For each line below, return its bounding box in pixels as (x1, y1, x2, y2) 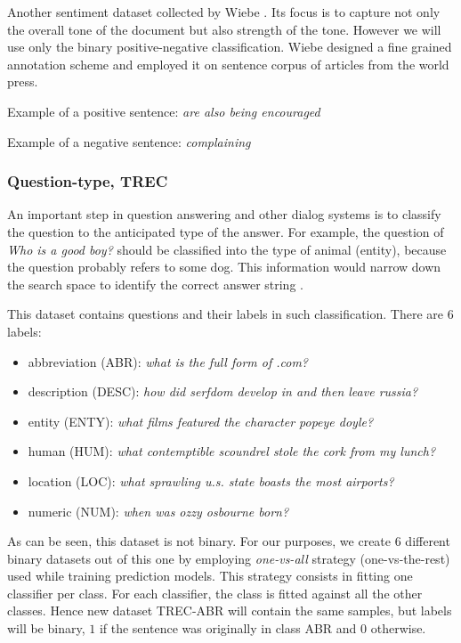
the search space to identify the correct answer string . (7, 274, 303, 293)
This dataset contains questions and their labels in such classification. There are (7, 305, 444, 323)
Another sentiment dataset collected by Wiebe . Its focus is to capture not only (7, 3, 441, 20)
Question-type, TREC (7, 170, 168, 192)
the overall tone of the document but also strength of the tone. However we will (7, 20, 441, 38)
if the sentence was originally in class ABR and (99, 619, 357, 638)
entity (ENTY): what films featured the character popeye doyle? (28, 411, 374, 430)
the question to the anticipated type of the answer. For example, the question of (7, 222, 444, 240)
